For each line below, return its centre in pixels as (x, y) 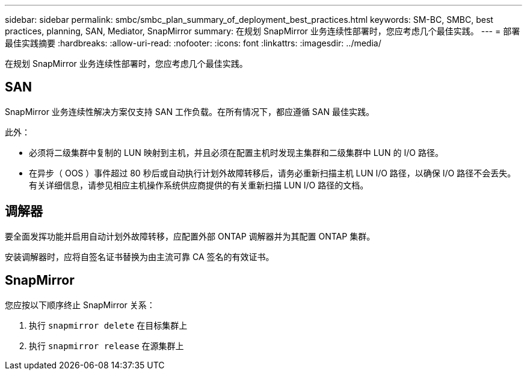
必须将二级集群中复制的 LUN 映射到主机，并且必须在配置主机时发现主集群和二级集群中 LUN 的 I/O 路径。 (236, 152)
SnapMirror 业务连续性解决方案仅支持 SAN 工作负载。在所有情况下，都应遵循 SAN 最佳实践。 (190, 111)
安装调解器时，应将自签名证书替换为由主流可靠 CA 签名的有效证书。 (140, 256)
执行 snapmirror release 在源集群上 (106, 346)
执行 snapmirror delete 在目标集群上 (108, 325)
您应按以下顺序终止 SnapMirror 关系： (80, 305)
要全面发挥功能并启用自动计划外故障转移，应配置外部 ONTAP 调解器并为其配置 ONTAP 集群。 (190, 236)
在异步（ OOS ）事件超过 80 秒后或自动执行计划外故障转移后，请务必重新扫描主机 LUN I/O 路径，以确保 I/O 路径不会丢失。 (273, 173)
